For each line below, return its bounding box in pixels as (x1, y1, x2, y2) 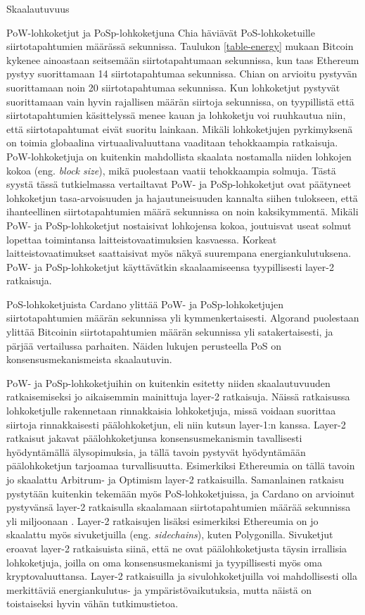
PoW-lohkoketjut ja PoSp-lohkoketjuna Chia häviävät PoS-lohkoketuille (6, 25, 315, 39)
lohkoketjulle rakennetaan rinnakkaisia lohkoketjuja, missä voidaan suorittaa (6, 403, 336, 418)
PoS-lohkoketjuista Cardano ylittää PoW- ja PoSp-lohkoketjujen (6, 296, 283, 311)
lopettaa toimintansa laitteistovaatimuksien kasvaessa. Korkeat (6, 232, 277, 246)
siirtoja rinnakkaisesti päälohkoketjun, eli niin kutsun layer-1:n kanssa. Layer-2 (6, 417, 346, 431)
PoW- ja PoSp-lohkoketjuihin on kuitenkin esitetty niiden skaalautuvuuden (6, 375, 331, 390)
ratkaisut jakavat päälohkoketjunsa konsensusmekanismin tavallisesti (6, 431, 302, 445)
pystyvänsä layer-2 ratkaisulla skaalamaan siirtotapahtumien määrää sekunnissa (6, 500, 351, 514)
